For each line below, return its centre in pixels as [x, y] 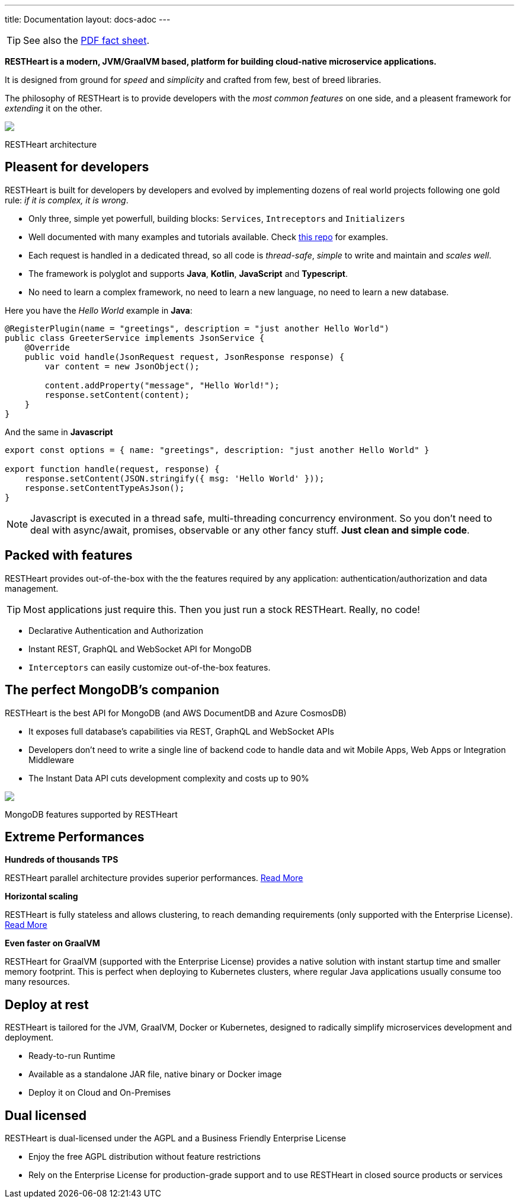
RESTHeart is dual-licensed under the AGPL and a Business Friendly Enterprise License [176, 1138]
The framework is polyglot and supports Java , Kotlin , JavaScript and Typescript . [188, 273]
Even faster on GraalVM [52, 943]
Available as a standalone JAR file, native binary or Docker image [155, 1074]
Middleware [51, 760]
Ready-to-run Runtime [72, 1056]
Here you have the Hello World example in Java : [99, 310]
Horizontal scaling [41, 896]
